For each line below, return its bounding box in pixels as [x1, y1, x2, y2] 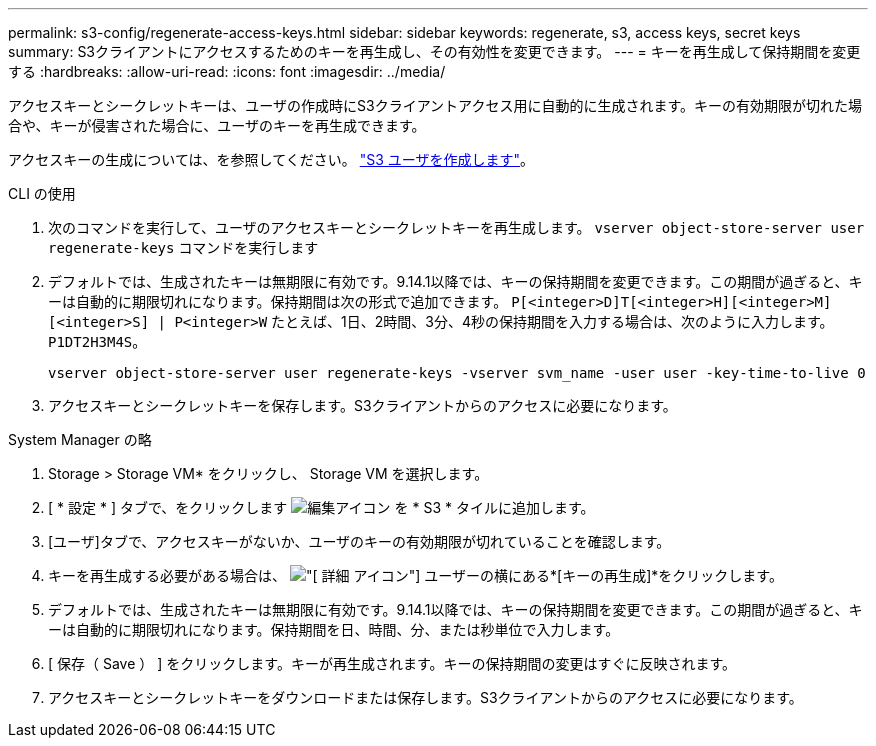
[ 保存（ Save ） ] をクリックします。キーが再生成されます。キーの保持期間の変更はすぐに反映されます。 [48, 655, 737, 672]
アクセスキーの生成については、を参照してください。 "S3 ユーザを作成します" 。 [8, 151, 535, 168]
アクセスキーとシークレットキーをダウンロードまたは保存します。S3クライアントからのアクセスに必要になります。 [48, 689, 803, 706]
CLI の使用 [8, 185, 76, 202]
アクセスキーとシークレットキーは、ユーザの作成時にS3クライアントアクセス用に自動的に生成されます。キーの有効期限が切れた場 [8, 97, 862, 114]
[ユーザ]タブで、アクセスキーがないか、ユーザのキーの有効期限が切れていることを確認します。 [48, 533, 671, 550]
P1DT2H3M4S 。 [48, 333, 147, 350]
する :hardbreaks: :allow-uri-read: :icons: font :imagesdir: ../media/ [8, 63, 446, 80]
